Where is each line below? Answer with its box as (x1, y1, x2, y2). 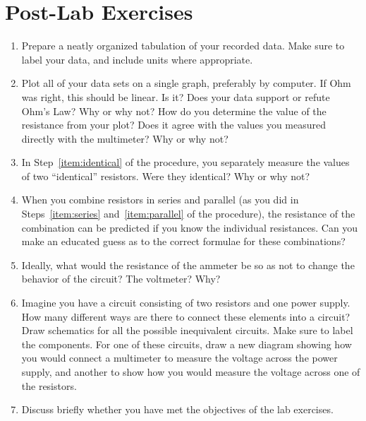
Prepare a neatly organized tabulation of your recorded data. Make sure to (21, 38, 345, 53)
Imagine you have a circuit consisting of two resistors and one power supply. (21, 295, 350, 310)
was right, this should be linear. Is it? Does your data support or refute (21, 89, 330, 104)
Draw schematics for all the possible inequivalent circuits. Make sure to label (21, 323, 353, 338)
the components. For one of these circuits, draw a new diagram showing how (21, 336, 352, 351)
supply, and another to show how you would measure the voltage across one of (21, 364, 360, 379)
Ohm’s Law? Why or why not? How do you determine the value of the (21, 103, 327, 118)
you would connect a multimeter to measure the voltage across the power (21, 350, 338, 365)
